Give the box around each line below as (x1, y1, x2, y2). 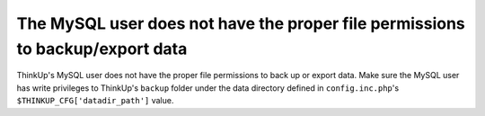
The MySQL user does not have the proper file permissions (16, 13, 466, 33)
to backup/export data (16, 39, 188, 58)
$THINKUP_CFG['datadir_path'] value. (16, 95, 174, 106)
